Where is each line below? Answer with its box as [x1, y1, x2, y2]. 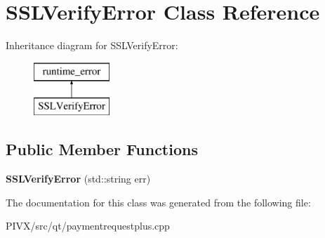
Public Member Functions [6, 138, 198, 160]
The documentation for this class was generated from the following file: [6, 194, 311, 209]
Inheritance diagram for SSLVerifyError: [6, 38, 178, 53]
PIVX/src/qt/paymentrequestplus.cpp [6, 218, 170, 233]
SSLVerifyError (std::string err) [6, 171, 151, 186]
